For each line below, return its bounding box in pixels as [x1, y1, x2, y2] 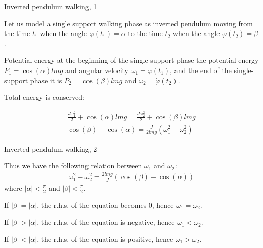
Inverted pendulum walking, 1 [4, 1, 97, 11]
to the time [128, 28, 163, 39]
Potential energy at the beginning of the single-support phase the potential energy [4, 55, 259, 65]
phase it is [30, 75, 62, 85]
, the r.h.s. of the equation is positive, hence [37, 233, 173, 244]
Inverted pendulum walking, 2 [4, 143, 97, 154]
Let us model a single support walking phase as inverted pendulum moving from [4, 18, 253, 28]
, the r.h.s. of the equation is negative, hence [37, 217, 175, 227]
